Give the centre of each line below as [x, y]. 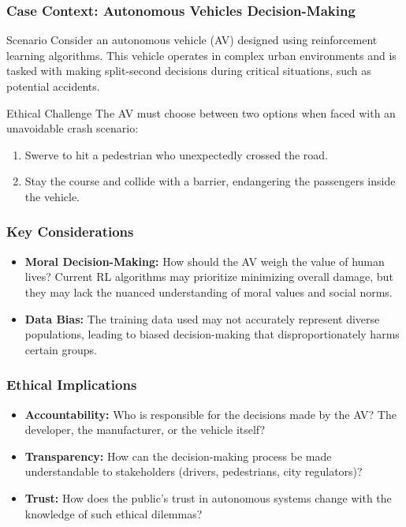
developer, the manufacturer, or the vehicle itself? [145, 430]
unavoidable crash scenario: [73, 128]
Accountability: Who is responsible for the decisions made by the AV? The [210, 414]
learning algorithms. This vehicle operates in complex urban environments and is [201, 55]
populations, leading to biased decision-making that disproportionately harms [212, 334]
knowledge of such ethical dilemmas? [114, 513]
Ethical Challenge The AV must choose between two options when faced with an [201, 112]
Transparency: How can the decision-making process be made [178, 456]
